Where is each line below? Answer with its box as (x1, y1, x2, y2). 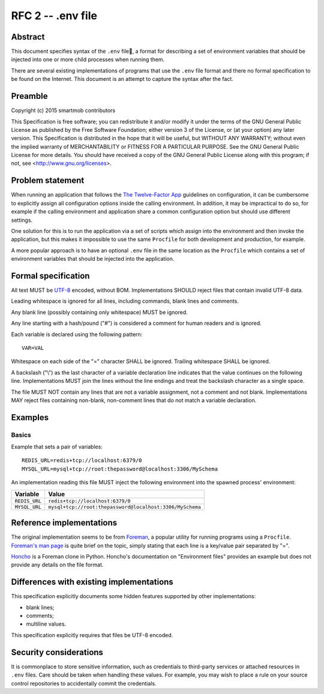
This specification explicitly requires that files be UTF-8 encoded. (11, 631, 173, 638)
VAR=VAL (22, 345, 44, 351)
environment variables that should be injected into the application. (11, 255, 175, 262)
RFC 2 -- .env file (11, 9, 97, 22)
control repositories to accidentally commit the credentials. (11, 680, 157, 687)
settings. (11, 216, 33, 224)
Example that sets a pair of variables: (11, 443, 103, 451)
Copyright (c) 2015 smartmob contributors (11, 107, 116, 114)
